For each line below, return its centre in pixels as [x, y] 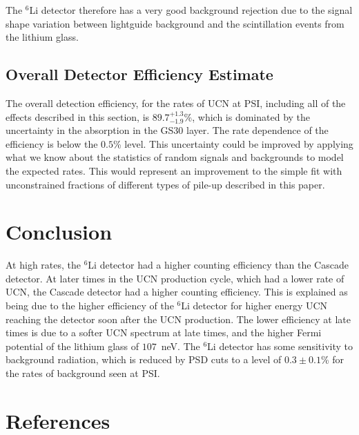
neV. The [181, 346]
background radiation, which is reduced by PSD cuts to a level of [144, 359]
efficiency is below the [52, 143]
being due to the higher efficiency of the [90, 306]
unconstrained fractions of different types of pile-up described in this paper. [165, 184]
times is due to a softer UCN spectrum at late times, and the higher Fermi [164, 332]
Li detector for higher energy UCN [254, 306]
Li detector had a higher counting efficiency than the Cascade [218, 265]
